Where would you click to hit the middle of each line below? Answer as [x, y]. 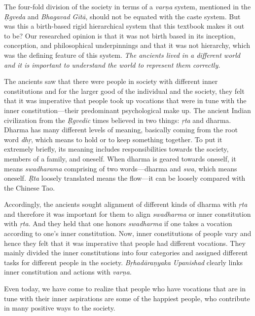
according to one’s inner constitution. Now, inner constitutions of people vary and [128, 233]
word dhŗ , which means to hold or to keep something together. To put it [113, 139]
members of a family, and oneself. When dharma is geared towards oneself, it [120, 158]
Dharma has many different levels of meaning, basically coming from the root [121, 130]
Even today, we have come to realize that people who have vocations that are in [125, 289]
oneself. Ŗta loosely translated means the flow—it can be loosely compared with [125, 178]
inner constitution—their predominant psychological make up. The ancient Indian [127, 110]
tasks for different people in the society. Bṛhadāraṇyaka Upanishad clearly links [124, 262]
